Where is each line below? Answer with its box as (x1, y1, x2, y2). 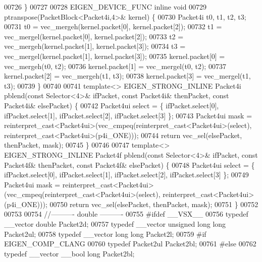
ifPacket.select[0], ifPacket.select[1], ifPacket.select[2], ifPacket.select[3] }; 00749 (4, 169, 249, 180)
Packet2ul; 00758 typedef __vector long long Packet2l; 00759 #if (4, 228, 206, 239)
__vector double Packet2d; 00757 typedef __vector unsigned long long (4, 219, 226, 229)
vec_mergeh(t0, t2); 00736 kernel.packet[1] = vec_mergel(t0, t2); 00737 (4, 60, 226, 71)
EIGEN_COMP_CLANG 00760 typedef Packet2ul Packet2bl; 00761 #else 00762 (4, 238, 256, 249)
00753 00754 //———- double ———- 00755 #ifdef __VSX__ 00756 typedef (4, 209, 248, 219)
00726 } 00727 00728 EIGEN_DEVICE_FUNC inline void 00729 (4, 2, 207, 12)
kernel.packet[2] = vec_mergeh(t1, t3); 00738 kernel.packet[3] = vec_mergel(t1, (4, 71, 251, 81)
